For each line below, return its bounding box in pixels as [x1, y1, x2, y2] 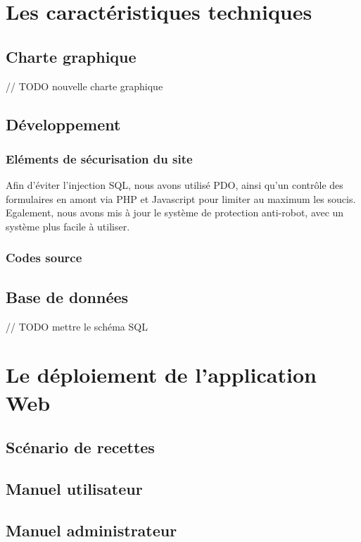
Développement [6, 113, 121, 135]
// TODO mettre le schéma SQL [6, 319, 148, 333]
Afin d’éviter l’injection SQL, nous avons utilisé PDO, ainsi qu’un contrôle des [6, 178, 343, 192]
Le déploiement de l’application [6, 360, 317, 389]
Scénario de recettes [6, 436, 155, 458]
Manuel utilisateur [6, 477, 143, 499]
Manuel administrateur [6, 519, 177, 541]
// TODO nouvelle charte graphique [6, 78, 163, 93]
